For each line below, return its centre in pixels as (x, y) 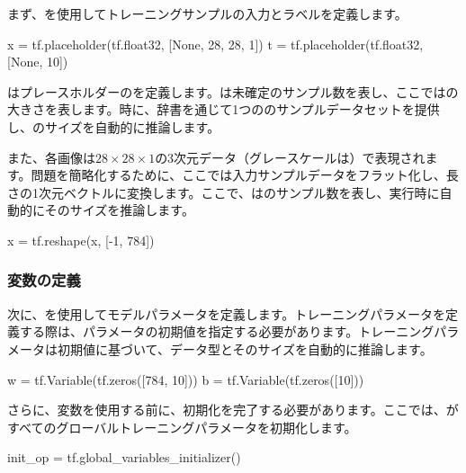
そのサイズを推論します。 (119, 210)
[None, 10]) (38, 62)
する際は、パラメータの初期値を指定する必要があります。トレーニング (227, 331)
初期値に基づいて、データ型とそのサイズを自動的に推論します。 (245, 348)
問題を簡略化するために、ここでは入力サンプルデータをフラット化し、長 (245, 175)
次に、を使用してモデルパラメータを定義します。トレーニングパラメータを (226, 313)
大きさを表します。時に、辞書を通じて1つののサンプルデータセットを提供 (224, 109)
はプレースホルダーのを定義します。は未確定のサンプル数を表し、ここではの (233, 91)
